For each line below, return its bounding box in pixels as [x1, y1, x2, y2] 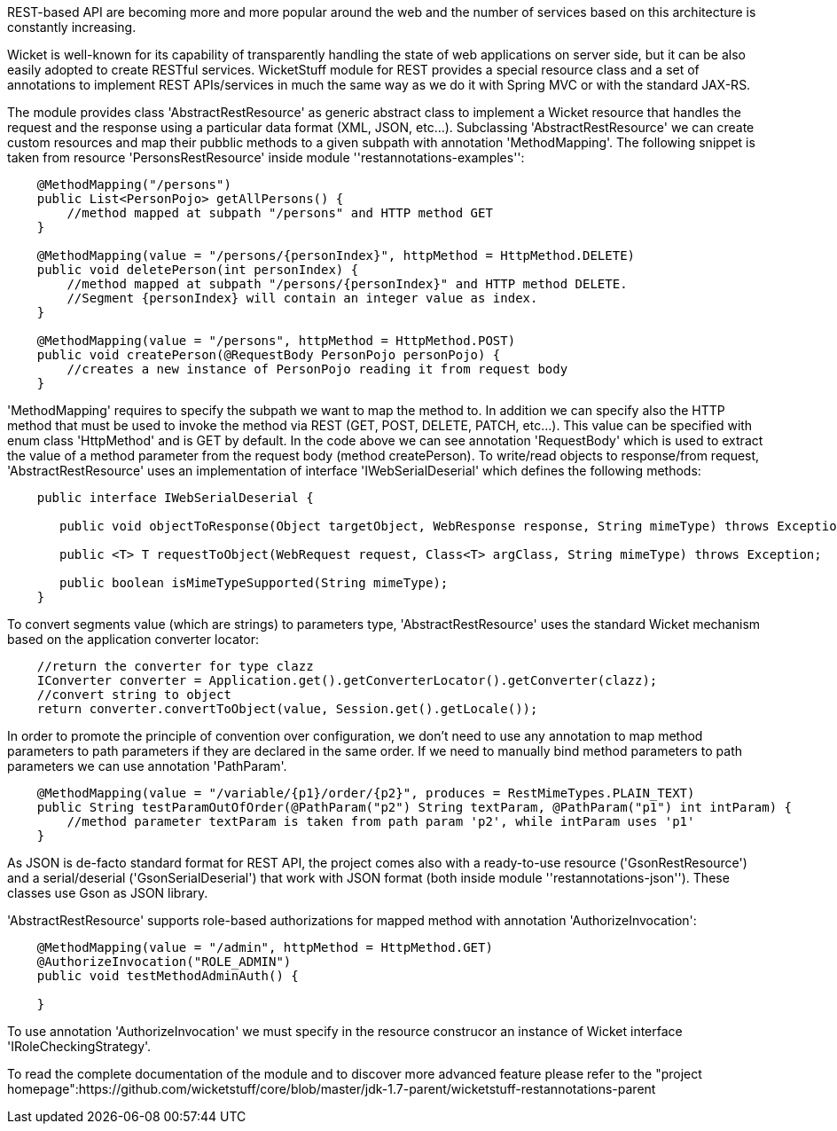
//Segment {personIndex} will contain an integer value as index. [66, 291, 538, 305]
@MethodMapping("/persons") [36, 177, 231, 192]
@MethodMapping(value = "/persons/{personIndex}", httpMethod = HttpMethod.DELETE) [36, 248, 636, 263]
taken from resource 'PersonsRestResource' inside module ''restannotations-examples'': [7, 150, 525, 165]
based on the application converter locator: [7, 632, 259, 647]
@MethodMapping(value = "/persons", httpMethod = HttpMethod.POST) [36, 334, 516, 348]
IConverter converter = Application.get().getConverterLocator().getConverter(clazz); [36, 673, 658, 687]
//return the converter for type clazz [36, 659, 314, 673]
